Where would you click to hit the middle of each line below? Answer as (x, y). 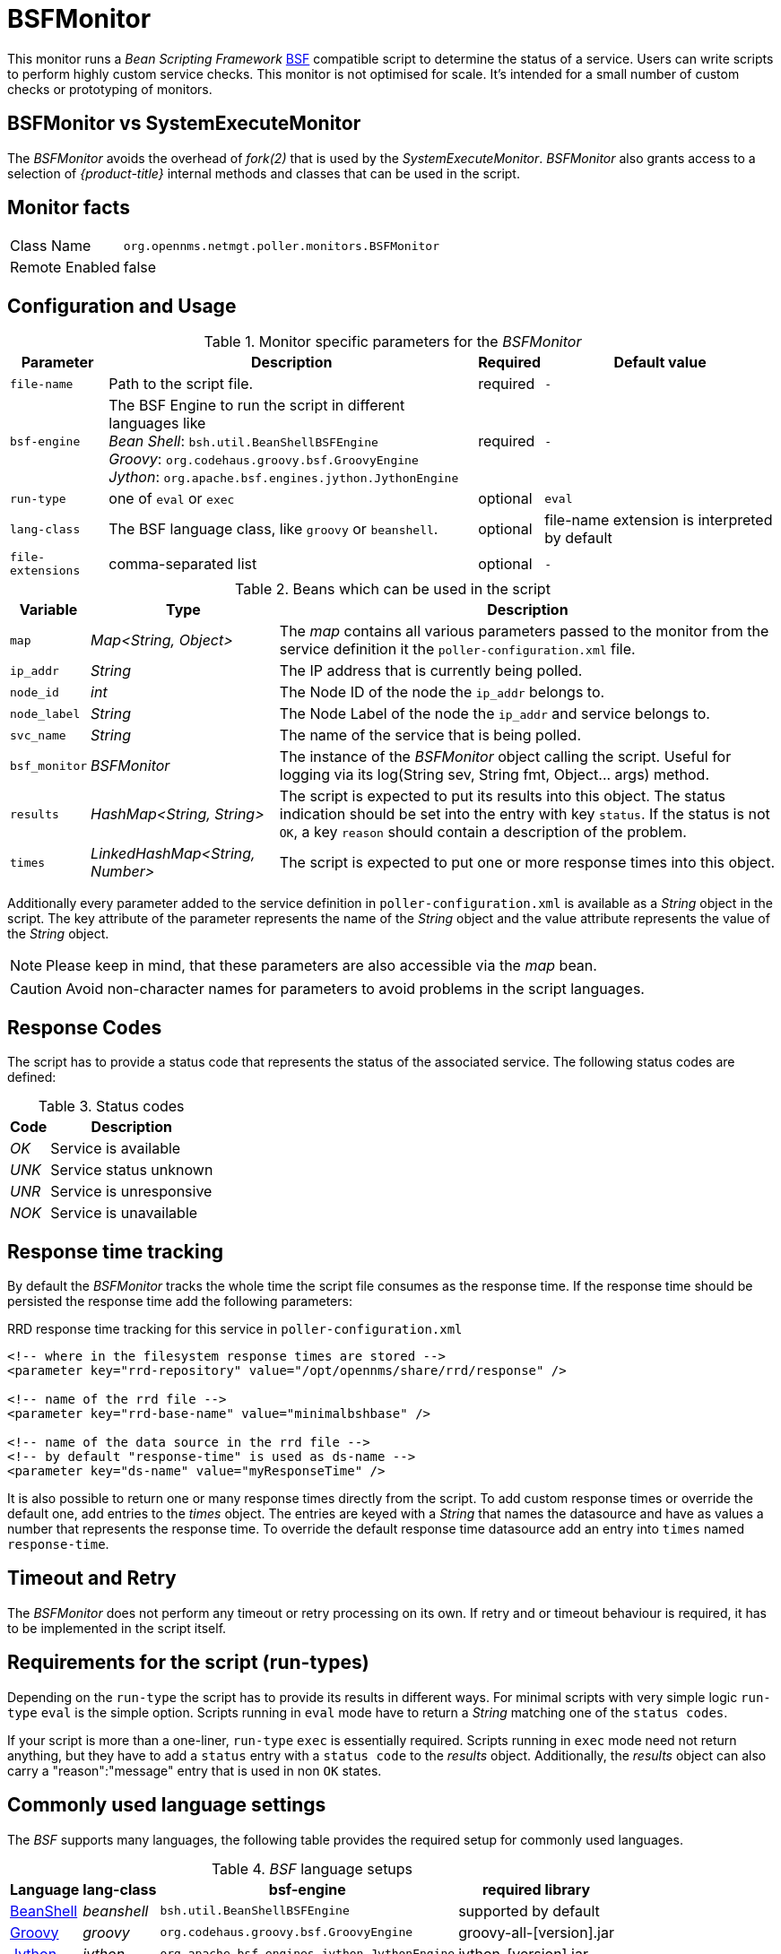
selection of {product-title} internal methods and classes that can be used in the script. (264, 173)
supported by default (529, 1911)
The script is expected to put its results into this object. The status (502, 796)
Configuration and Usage (122, 306)
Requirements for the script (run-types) (188, 1663)
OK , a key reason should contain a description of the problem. (483, 832)
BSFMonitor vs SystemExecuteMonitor (184, 124)
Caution (36, 989)
